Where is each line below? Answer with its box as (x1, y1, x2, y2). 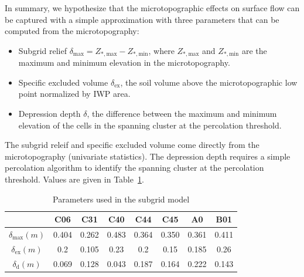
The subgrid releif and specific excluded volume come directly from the (5, 138, 259, 151)
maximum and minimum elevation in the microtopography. (18, 56, 230, 69)
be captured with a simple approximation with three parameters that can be (5, 13, 279, 25)
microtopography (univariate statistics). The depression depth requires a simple (5, 150, 291, 162)
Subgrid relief (18, 44, 67, 56)
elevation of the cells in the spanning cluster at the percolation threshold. (18, 119, 282, 131)
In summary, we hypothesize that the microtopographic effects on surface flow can (5, 2, 300, 13)
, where (148, 44, 175, 56)
